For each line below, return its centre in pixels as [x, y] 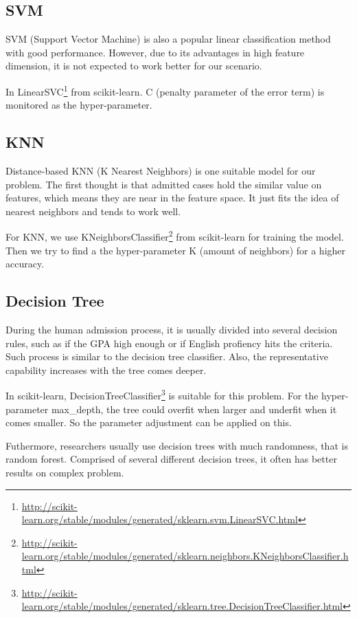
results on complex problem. [65, 473]
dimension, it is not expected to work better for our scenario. [134, 66]
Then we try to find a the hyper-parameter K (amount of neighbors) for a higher [176, 250]
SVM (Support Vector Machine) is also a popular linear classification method [168, 39]
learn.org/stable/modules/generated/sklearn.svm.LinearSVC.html [160, 519]
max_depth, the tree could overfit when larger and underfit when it [194, 409]
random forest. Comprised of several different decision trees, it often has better [171, 459]
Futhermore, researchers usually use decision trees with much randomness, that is [177, 445]
